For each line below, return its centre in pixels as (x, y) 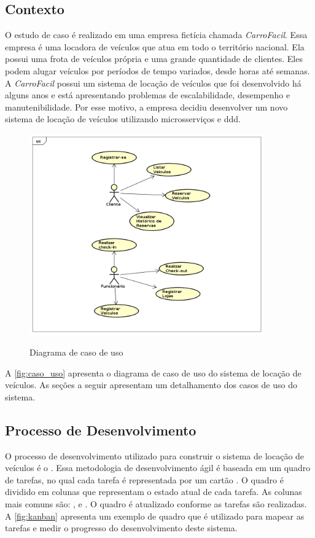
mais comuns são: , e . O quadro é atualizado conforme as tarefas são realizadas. (156, 504)
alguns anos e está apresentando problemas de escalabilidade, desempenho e (148, 95)
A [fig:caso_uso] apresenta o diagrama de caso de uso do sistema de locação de (153, 372)
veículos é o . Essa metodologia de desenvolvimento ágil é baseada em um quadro (158, 468)
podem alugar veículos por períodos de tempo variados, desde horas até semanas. (157, 70)
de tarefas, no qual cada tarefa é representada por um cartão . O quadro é (144, 479)
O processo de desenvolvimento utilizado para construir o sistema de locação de (155, 455)
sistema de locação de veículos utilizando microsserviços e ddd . (123, 119)
